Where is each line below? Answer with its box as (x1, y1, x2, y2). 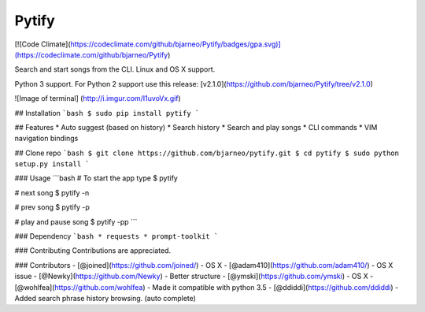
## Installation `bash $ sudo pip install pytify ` (14, 108, 200, 117)
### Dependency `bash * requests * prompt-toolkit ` (14, 232, 219, 241)
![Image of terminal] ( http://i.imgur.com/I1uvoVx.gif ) (14, 94, 181, 103)
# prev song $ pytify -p (14, 202, 90, 212)
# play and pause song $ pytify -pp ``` (14, 217, 138, 226)
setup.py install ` (14, 160, 90, 169)
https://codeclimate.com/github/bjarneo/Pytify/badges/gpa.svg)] (70, 39, 281, 49)
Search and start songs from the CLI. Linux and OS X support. (14, 65, 216, 74)
